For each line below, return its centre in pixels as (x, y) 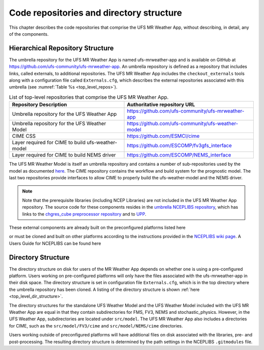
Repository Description (39, 105)
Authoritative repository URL (161, 105)
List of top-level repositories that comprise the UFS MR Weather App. (89, 97)
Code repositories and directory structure (96, 13)
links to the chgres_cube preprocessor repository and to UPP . (84, 214)
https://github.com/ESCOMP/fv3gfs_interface (179, 146)
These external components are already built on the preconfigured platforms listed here (97, 227)
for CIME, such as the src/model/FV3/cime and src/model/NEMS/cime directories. (96, 326)
